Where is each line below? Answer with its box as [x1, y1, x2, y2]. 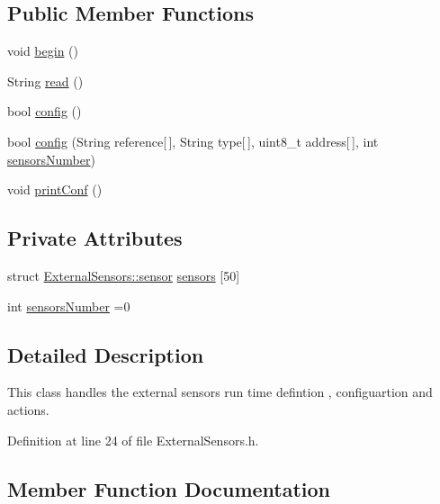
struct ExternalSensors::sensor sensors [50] [7, 265, 240, 284]
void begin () [7, 41, 78, 60]
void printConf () [7, 180, 103, 199]
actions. [7, 400, 49, 418]
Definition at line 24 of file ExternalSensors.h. [7, 430, 259, 449]
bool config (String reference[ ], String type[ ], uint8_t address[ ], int [7, 131, 379, 150]
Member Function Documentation [7, 474, 331, 502]
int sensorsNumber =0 [7, 296, 130, 315]
